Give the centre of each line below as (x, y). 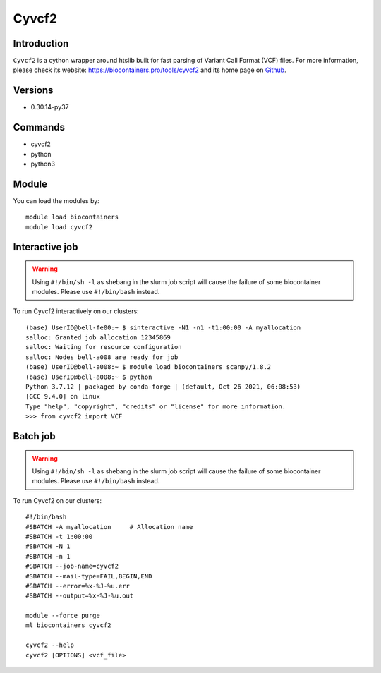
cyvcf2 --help (50, 645)
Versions (33, 91)
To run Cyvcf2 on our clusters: (58, 500)
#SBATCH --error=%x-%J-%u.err (78, 586)
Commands (39, 127)
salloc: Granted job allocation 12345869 (98, 338)
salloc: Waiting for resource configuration (104, 347)
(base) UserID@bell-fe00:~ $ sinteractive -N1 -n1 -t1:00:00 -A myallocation (163, 327)
